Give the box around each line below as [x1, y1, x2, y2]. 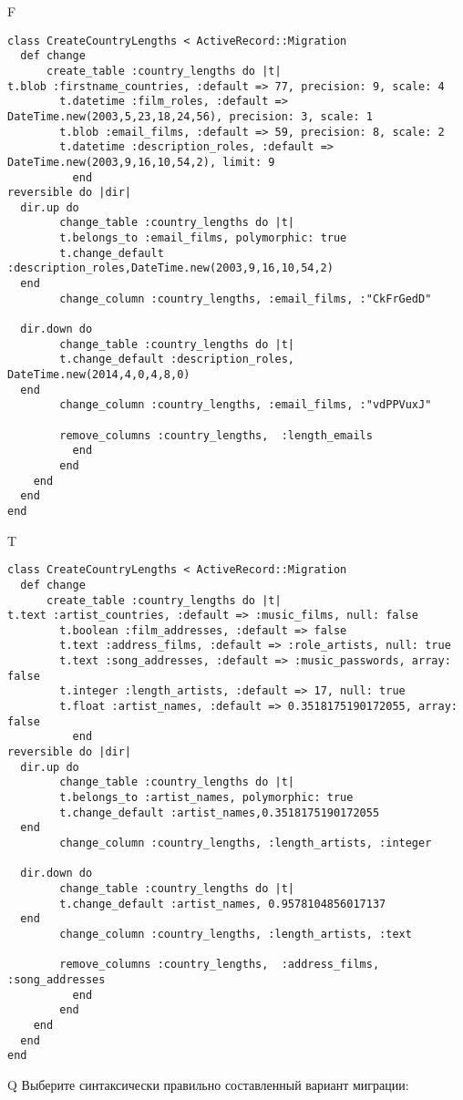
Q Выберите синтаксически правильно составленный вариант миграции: [7, 1074, 409, 1094]
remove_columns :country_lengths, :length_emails [59, 428, 373, 442]
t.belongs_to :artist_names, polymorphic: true [59, 791, 354, 805]
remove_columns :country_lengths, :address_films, [59, 958, 380, 971]
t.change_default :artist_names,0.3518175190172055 [59, 806, 380, 819]
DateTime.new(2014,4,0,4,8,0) [7, 368, 190, 382]
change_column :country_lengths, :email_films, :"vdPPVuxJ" [59, 398, 432, 412]
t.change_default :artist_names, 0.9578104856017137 [59, 897, 386, 910]
